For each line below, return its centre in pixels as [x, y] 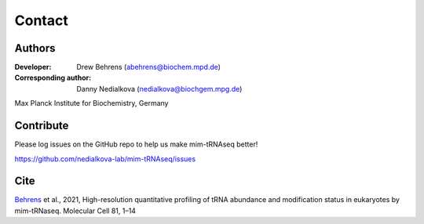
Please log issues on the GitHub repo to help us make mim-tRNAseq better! [136, 144]
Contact [41, 20]
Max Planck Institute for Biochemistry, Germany [91, 103]
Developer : [33, 67]
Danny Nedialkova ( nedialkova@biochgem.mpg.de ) [159, 89]
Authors [35, 48]
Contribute [42, 126]
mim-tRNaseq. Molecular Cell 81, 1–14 [75, 211]
